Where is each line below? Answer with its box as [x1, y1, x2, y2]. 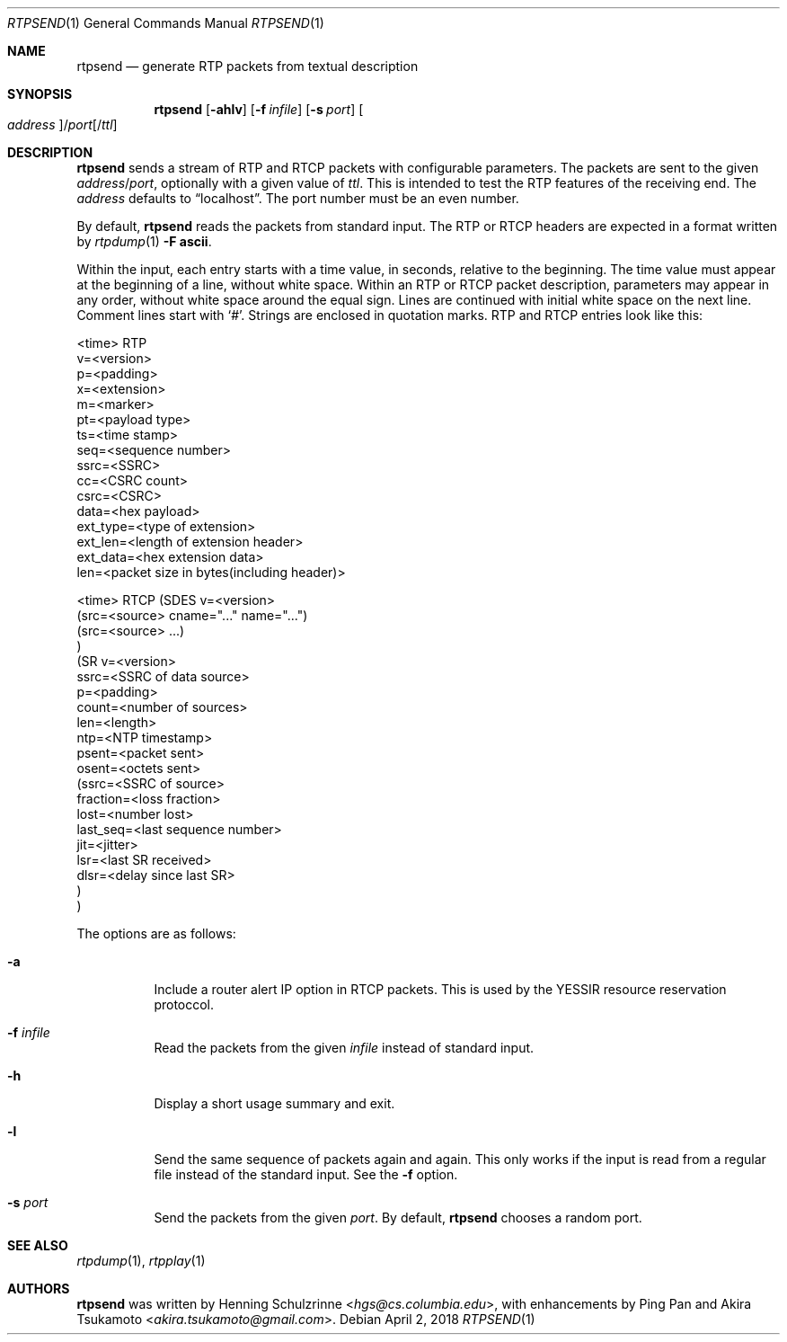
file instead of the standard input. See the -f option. [154, 1167, 458, 1182]
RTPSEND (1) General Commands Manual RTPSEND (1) [7, 15, 324, 31]
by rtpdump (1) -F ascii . [76, 234, 212, 249]
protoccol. [154, 997, 215, 1012]
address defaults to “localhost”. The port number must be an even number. [76, 191, 519, 206]
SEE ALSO [7, 1238, 68, 1253]
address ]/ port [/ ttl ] [7, 117, 118, 132]
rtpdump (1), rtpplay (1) [76, 1253, 206, 1268]
